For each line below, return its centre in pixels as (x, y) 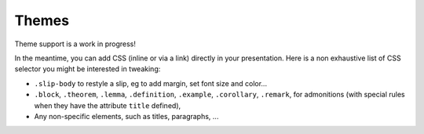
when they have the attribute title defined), (108, 105)
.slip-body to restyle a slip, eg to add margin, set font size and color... (150, 83)
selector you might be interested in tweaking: (88, 69)
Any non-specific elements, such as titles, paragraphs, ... (126, 116)
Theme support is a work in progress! (75, 44)
